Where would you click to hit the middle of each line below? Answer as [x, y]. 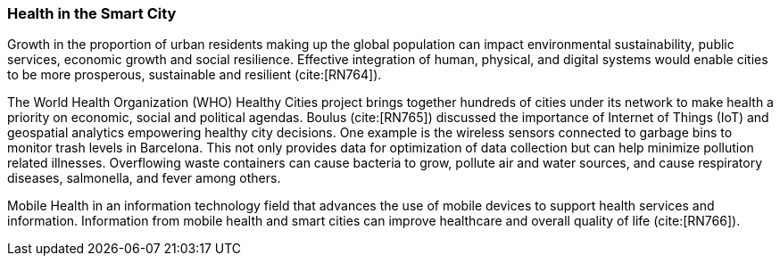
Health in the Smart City [92, 13]
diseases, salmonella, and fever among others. [144, 178]
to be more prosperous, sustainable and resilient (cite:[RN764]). [195, 75]
